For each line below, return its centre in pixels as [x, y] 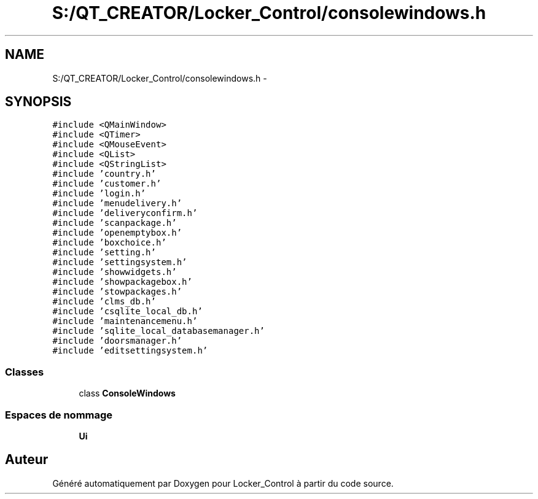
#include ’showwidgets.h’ [115, 272]
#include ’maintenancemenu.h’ [125, 321]
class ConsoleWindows [127, 393]
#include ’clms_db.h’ [104, 302]
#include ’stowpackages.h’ [117, 292]
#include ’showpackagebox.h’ [122, 282]
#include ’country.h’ [104, 174]
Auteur [27, 460]
